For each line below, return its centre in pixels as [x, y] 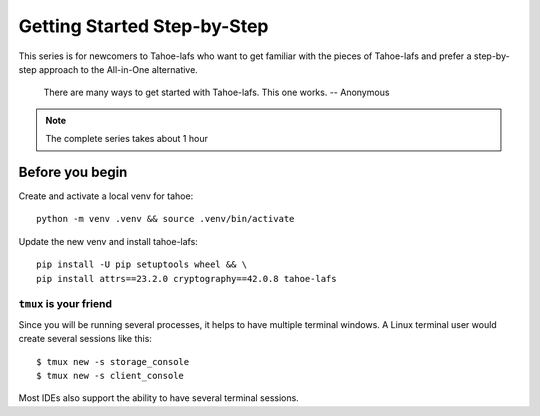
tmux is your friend [65, 304]
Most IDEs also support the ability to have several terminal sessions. [158, 398]
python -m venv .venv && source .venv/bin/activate [165, 219]
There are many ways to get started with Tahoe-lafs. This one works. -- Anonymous [216, 92]
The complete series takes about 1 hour [127, 139]
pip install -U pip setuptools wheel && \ [142, 264]
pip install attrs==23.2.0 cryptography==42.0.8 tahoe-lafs [186, 278]
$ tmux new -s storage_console [113, 361]
